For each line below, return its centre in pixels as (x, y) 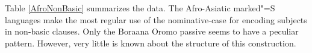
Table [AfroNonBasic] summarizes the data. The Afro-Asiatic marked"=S (140, 8)
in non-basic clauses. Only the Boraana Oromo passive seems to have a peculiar (152, 31)
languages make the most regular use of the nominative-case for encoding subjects (156, 19)
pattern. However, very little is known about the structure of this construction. (151, 43)
